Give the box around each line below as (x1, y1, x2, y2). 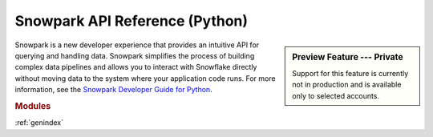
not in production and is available (292, 80, 402, 90)
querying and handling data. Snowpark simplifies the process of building (14, 50, 255, 60)
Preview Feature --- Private (292, 51, 404, 62)
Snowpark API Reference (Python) (14, 12, 249, 30)
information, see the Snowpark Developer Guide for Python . (14, 85, 212, 95)
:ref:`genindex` (14, 118, 64, 127)
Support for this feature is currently (292, 68, 409, 78)
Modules (14, 100, 51, 111)
